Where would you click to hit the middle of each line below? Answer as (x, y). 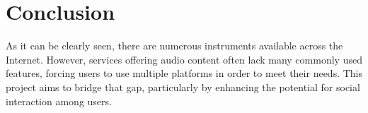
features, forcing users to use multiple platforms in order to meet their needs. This (184, 73)
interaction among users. (59, 101)
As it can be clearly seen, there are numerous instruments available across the (174, 46)
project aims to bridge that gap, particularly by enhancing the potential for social (183, 87)
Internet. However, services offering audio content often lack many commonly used (184, 59)
